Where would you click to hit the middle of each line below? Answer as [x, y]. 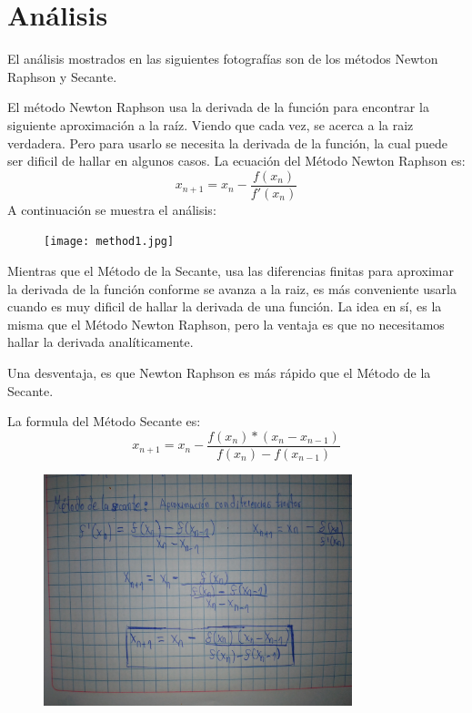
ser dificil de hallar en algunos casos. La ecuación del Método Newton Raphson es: [236, 161]
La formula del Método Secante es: [104, 421]
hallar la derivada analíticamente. [100, 342]
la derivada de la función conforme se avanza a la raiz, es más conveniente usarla [232, 288]
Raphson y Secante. [62, 76]
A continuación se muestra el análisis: [112, 209]
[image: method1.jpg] [109, 242]
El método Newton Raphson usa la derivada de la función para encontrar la [218, 107]
